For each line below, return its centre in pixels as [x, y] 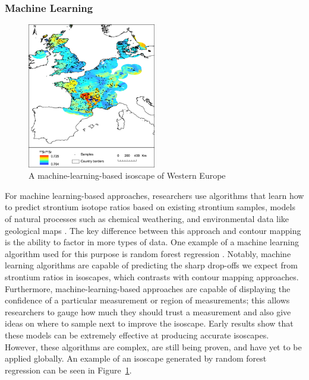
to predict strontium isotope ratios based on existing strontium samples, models [150, 207]
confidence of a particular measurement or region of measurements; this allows [147, 300]
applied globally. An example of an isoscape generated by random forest [136, 358]
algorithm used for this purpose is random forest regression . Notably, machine [148, 253]
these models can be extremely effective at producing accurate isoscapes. [137, 335]
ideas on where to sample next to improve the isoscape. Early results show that [149, 323]
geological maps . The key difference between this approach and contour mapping [153, 230]
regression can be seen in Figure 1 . [68, 370]
